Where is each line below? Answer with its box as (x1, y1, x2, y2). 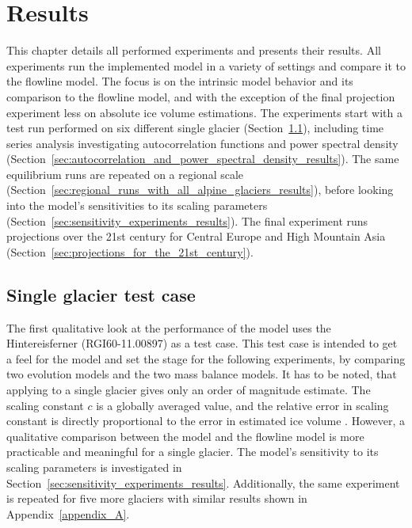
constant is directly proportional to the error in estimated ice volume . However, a (6, 412, 405, 429)
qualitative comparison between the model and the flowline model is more (6, 427, 364, 444)
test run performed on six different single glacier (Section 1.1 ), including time (6, 120, 384, 136)
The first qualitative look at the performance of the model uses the (6, 319, 331, 336)
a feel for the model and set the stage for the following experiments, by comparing (6, 350, 406, 367)
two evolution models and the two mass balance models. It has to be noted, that (6, 366, 397, 382)
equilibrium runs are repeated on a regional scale (6, 165, 244, 182)
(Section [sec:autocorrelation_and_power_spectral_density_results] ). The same (6, 150, 399, 167)
